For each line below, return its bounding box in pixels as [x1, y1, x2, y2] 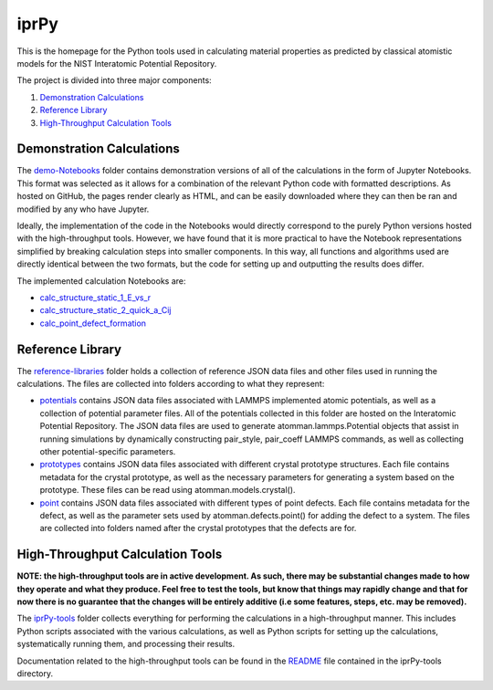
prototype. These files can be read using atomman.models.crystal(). [39, 485, 296, 496]
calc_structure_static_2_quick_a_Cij [39, 305, 172, 316]
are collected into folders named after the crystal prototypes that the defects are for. [39, 523, 357, 534]
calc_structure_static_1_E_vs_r [39, 292, 152, 303]
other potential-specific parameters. [39, 445, 176, 456]
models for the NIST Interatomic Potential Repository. [16, 57, 217, 68]
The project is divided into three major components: [16, 75, 212, 86]
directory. [16, 667, 54, 679]
